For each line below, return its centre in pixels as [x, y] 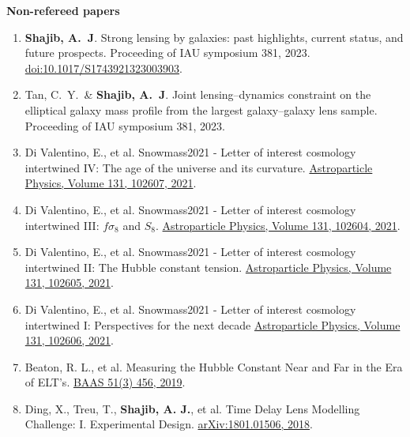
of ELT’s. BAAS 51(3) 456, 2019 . [105, 382]
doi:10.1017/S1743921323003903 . [103, 68]
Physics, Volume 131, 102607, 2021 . [111, 183]
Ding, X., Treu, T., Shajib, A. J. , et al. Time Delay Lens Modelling [192, 408]
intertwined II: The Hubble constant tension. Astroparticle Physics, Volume [208, 267]
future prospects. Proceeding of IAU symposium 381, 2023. [167, 53]
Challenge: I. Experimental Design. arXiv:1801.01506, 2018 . [169, 424]
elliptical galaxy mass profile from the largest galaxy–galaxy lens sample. [201, 109]
